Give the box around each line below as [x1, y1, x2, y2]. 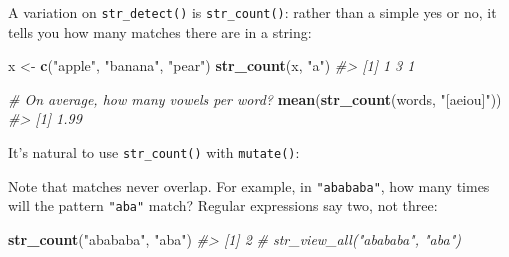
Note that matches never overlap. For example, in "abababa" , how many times [8, 175, 490, 196]
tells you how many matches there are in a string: [8, 21, 312, 42]
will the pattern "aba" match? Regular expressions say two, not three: [8, 195, 438, 216]
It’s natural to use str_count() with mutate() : [8, 142, 300, 163]
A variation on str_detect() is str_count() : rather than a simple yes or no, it [8, 2, 497, 22]
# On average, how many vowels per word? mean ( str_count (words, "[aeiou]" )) [8, 88, 502, 109]
